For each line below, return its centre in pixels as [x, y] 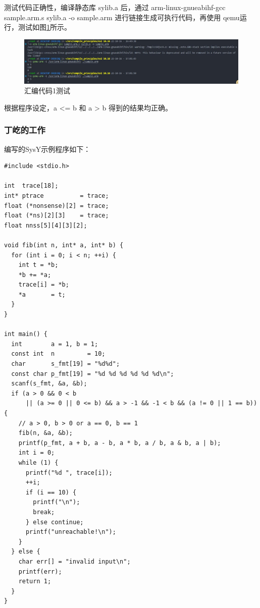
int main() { [26, 334]
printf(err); [40, 571]
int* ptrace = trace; [57, 196]
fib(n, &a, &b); [46, 433]
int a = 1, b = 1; [55, 344]
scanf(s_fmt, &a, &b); [49, 384]
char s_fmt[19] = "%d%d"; [66, 364]
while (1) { [38, 462]
